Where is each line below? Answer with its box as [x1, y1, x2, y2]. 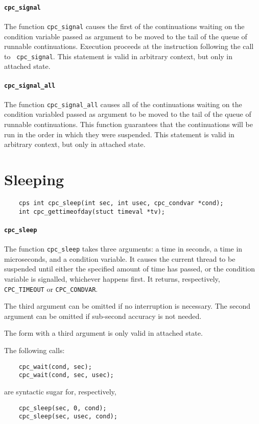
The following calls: [4, 345, 65, 356]
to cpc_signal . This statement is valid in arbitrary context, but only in [4, 51, 233, 61]
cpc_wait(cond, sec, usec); [18, 371, 114, 379]
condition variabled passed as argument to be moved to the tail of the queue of [4, 109, 251, 119]
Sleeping [4, 169, 64, 190]
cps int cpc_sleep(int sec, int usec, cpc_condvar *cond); [18, 199, 224, 207]
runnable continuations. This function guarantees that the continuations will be [4, 119, 253, 130]
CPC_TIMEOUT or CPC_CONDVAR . [4, 283, 98, 294]
